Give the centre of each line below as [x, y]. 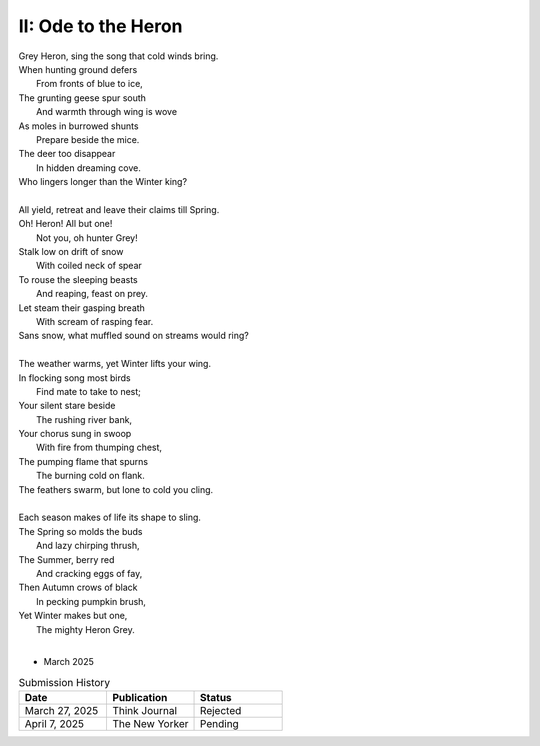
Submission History [64, 682]
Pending [219, 724]
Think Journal [144, 711]
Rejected [221, 711]
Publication [139, 698]
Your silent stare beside [67, 406]
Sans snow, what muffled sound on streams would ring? [133, 336]
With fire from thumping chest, [99, 447]
